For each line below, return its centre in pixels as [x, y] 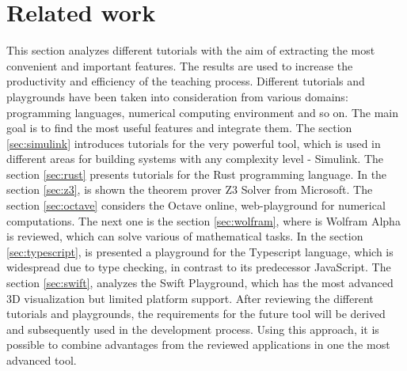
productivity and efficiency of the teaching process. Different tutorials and [186, 81]
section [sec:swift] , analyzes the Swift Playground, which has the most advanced [200, 283]
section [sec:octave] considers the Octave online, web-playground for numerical [196, 205]
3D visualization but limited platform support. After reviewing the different [190, 298]
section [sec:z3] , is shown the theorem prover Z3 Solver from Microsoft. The [190, 189]
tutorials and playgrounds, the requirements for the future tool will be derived [196, 314]
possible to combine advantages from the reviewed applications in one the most [198, 344]
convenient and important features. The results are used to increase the [180, 65]
